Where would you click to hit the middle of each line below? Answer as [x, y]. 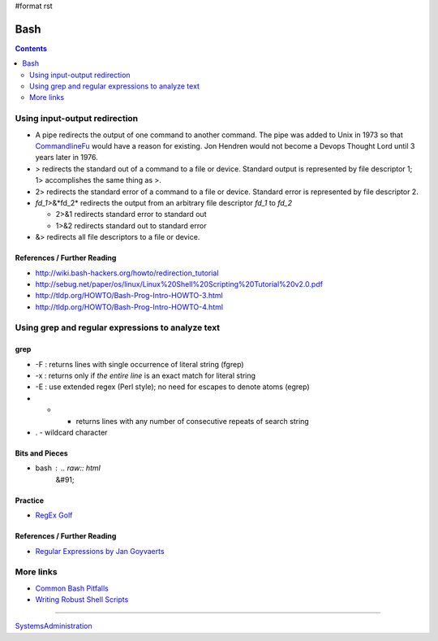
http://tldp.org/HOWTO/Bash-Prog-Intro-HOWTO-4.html [129, 307]
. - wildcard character [71, 432]
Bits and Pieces [41, 453]
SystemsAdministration [54, 626]
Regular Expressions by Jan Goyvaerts [100, 551]
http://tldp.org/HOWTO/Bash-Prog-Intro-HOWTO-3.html [129, 296]
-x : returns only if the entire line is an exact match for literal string [145, 376]
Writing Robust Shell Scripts [82, 600]
